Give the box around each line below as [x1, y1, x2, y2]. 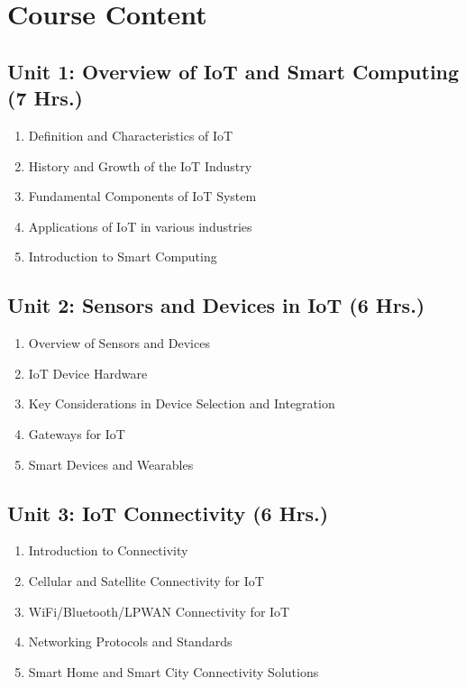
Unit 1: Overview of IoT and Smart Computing [7, 57, 460, 85]
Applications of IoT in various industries [28, 216, 252, 235]
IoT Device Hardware [28, 363, 148, 382]
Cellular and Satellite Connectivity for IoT [28, 571, 264, 590]
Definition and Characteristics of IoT [28, 125, 233, 144]
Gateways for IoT [28, 424, 125, 443]
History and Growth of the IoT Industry [28, 156, 252, 175]
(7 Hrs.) [7, 84, 83, 112]
